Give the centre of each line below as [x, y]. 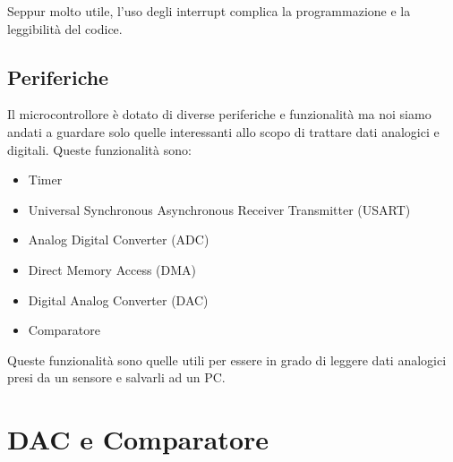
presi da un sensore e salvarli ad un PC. [116, 377]
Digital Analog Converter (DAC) [118, 299]
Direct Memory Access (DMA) [112, 269]
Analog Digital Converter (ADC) [119, 240]
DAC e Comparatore [138, 439]
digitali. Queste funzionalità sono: [99, 149]
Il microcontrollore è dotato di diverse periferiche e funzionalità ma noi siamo [219, 114]
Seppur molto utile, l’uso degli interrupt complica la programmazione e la [209, 11]
